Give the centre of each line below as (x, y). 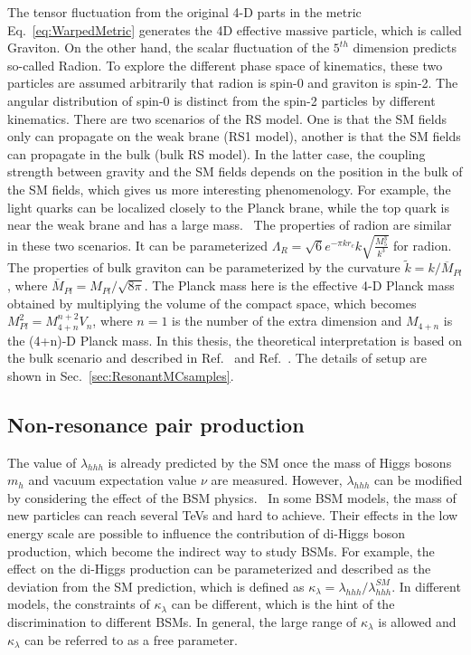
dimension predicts (405, 47)
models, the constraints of (79, 604)
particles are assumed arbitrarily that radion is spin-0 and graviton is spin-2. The (233, 83)
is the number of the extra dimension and (287, 321)
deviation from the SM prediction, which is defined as (156, 586)
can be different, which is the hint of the (283, 604)
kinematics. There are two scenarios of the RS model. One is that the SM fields (227, 118)
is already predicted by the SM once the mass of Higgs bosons (280, 462)
